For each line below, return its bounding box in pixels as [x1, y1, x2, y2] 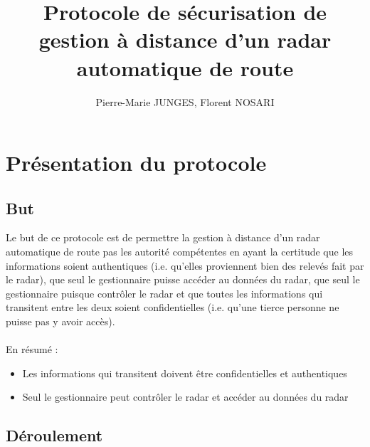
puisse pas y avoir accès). [6, 314, 115, 329]
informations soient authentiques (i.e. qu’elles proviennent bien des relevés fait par [6, 258, 364, 273]
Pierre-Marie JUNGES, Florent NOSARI [95, 94, 275, 109]
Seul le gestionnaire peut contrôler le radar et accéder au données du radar [22, 389, 349, 404]
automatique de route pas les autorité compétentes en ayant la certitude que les [6, 244, 354, 259]
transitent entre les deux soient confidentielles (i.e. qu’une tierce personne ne [6, 300, 339, 315]
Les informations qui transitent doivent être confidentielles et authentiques [22, 365, 347, 380]
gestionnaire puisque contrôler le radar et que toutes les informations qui [6, 285, 323, 300]
